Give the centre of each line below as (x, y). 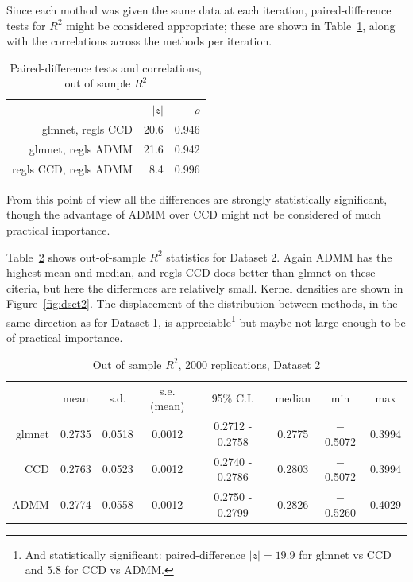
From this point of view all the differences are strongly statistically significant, (197, 198)
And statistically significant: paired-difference (135, 554)
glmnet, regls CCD (87, 129)
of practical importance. (65, 338)
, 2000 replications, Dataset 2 (249, 364)
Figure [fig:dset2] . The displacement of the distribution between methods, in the (202, 303)
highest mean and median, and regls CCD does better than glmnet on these (191, 272)
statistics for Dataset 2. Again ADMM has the (279, 256)
